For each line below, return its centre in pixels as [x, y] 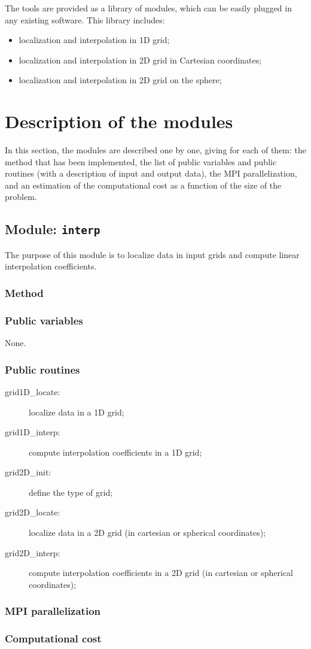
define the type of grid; [71, 492]
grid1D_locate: [33, 391]
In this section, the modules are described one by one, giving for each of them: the [156, 150]
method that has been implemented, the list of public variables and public [141, 161]
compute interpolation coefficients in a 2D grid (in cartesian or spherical [161, 573]
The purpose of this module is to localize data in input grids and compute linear [152, 254]
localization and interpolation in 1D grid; [94, 40]
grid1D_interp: [33, 432]
